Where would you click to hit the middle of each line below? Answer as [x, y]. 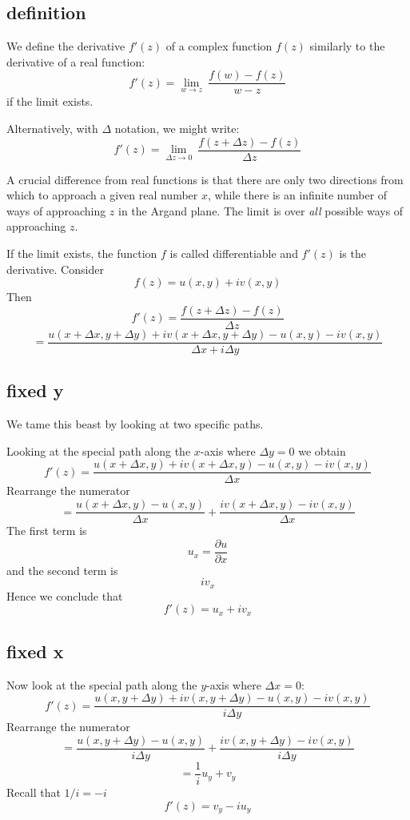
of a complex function [219, 46]
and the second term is [62, 570]
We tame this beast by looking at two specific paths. [135, 424]
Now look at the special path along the [102, 684]
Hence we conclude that [65, 595]
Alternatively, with [52, 129]
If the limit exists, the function [82, 253]
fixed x [35, 651]
